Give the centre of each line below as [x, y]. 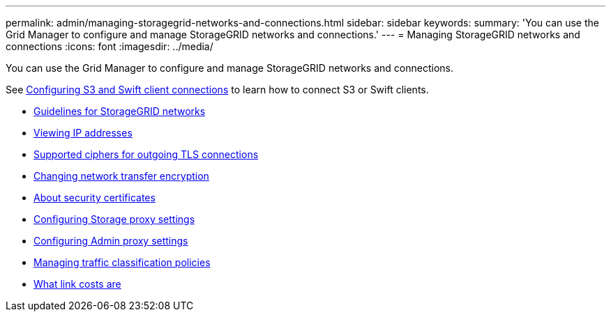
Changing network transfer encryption [121, 176]
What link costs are [77, 284]
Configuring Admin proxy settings [111, 241]
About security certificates [95, 198]
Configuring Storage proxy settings [114, 219]
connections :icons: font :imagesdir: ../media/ [110, 46]
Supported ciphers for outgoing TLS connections [146, 154]
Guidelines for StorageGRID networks [120, 111]
